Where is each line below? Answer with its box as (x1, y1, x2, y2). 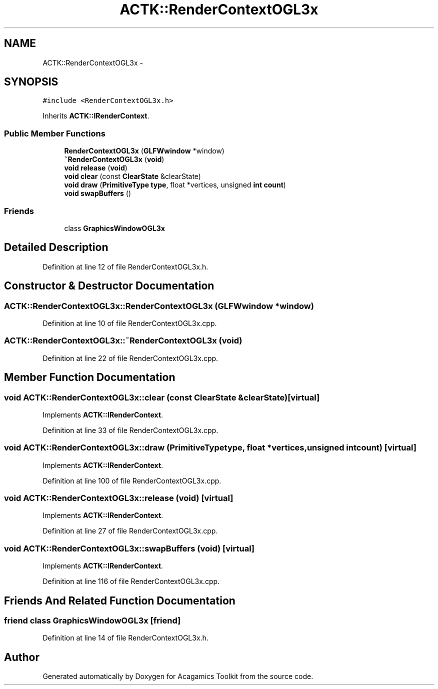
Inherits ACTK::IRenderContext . (42, 111, 149, 120)
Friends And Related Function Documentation (4, 594, 235, 607)
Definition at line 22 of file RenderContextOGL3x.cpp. (42, 353, 218, 362)
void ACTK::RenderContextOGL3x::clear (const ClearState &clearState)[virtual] (4, 392, 320, 402)
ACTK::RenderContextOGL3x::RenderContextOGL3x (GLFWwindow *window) (4, 300, 314, 311)
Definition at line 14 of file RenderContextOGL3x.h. (42, 633, 208, 642)
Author (4, 650, 39, 663)
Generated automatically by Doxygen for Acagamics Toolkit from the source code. (42, 672, 313, 681)
